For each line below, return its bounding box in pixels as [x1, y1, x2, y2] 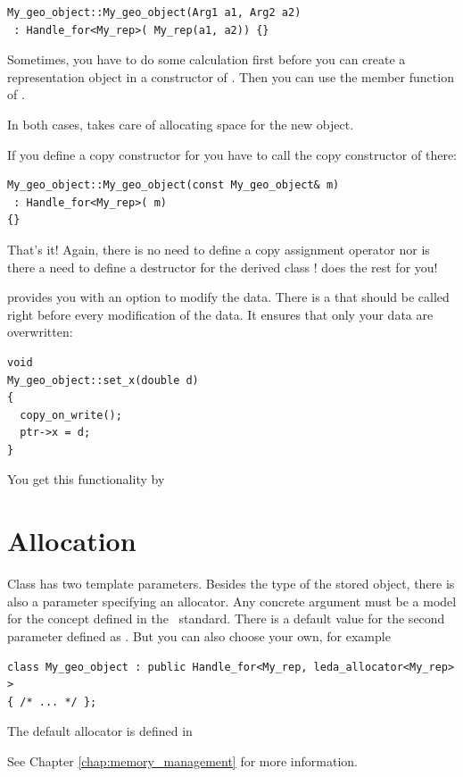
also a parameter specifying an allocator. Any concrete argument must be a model [7, 591, 457, 610]
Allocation [7, 522, 136, 559]
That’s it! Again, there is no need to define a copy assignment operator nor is [7, 239, 430, 258]
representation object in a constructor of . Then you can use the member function [7, 67, 454, 86]
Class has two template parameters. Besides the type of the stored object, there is [7, 574, 455, 593]
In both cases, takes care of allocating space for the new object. [7, 114, 354, 133]
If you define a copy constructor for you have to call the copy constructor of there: [7, 145, 457, 163]
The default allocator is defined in [7, 722, 193, 740]
